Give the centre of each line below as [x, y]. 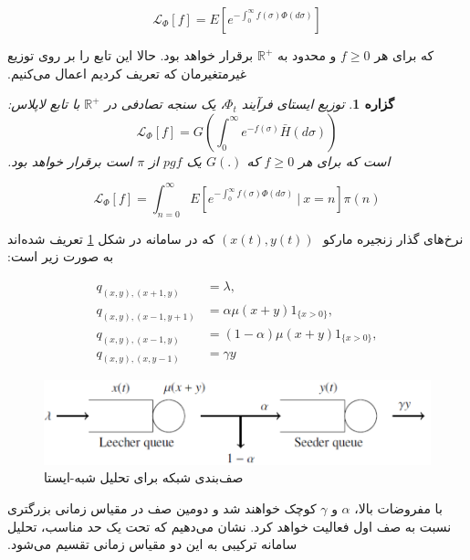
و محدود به [307, 55]
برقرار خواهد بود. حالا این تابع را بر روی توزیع [131, 55]
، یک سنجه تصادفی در [165, 104]
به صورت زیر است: [61, 256]
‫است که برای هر [345, 160]
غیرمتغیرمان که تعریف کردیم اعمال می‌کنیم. [127, 73]
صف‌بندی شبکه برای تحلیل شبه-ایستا [144, 477]
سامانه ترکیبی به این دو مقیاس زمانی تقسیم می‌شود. [152, 544]
